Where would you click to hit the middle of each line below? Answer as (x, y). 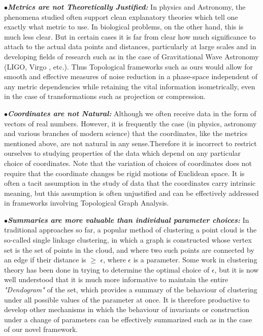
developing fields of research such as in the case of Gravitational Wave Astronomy (131, 56)
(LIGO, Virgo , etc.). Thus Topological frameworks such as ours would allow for (129, 66)
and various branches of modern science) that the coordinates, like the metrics (126, 133)
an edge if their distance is (45, 260)
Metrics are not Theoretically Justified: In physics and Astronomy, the (127, 7)
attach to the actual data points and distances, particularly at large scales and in (130, 46)
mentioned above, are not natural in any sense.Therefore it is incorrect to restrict (130, 143)
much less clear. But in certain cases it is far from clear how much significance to (130, 36)
